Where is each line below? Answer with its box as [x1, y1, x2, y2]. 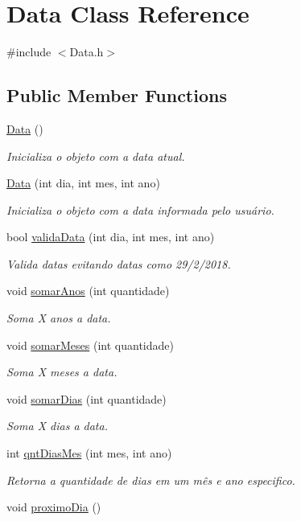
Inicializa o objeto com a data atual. [6, 147, 185, 164]
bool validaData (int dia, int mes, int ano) [6, 228, 215, 245]
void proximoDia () [6, 498, 101, 515]
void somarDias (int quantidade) [6, 390, 167, 407]
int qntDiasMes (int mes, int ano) [6, 445, 172, 462]
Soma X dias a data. [6, 417, 108, 434]
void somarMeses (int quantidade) [6, 336, 174, 353]
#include [6, 43, 52, 60]
